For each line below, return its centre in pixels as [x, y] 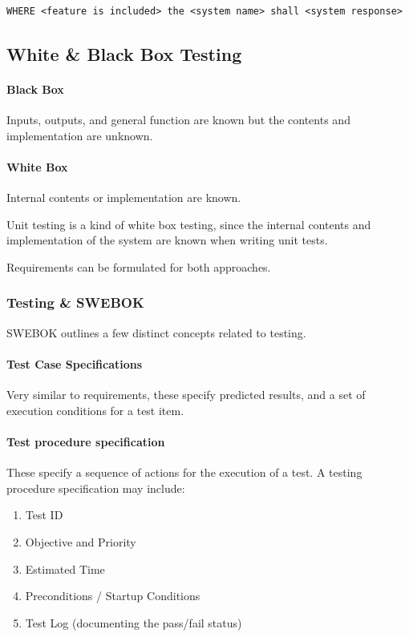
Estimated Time [65, 568]
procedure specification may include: [96, 488]
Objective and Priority [81, 541]
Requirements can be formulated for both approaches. [139, 266]
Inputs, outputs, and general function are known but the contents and [178, 120]
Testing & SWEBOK [75, 302]
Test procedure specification [86, 441]
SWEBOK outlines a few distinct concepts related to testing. [156, 332]
